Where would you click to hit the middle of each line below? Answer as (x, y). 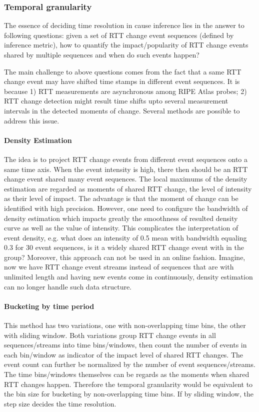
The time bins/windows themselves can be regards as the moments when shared (127, 374)
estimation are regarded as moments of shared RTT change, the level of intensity (128, 188)
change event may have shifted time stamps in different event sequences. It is (122, 81)
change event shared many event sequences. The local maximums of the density (126, 179)
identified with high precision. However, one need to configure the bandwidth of (126, 208)
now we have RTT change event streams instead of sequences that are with (119, 267)
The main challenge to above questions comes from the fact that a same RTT (123, 71)
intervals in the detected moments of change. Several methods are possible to (122, 110)
